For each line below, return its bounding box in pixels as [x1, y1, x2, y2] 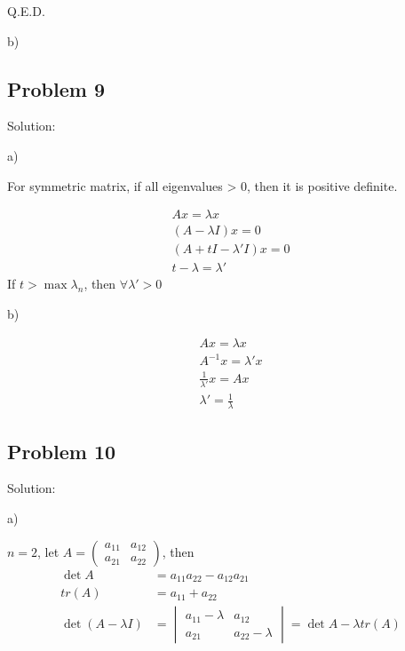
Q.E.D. [7, 2, 45, 20]
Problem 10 [7, 437, 116, 464]
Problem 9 [7, 75, 105, 102]
